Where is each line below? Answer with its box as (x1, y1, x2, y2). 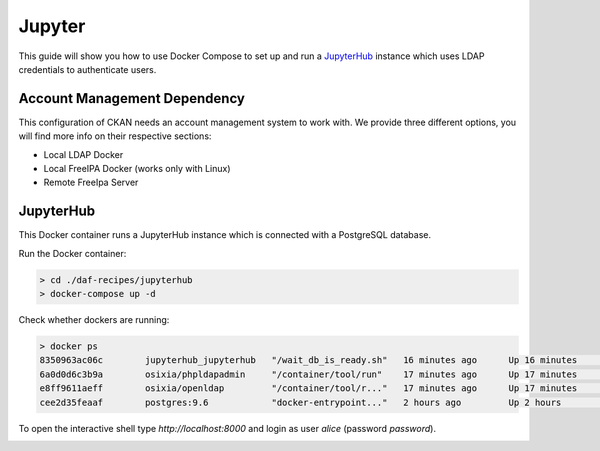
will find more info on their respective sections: (18, 130, 212, 142)
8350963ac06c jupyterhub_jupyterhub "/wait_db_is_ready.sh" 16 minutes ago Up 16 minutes (39, 355, 578, 366)
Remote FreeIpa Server (43, 176, 139, 189)
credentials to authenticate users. (18, 63, 157, 75)
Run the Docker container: (18, 247, 127, 259)
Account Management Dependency (18, 90, 245, 107)
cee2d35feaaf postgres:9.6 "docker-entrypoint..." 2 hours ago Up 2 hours (39, 396, 562, 408)
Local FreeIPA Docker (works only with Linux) (43, 163, 231, 175)
